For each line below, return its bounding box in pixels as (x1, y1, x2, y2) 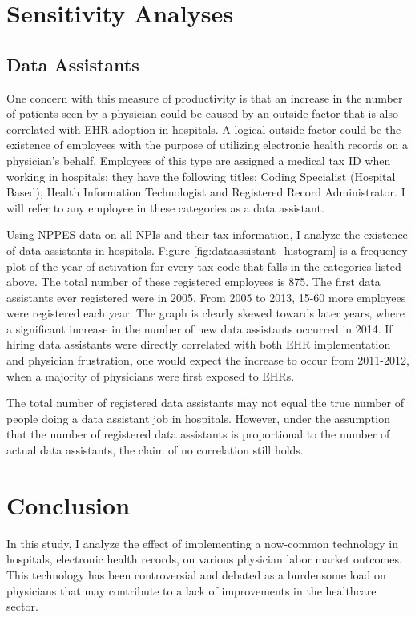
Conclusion (6, 488, 131, 521)
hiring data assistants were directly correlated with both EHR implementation (6, 336, 391, 353)
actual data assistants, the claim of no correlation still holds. (6, 442, 304, 458)
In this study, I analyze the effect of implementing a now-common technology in (6, 534, 398, 551)
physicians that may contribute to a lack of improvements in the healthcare (6, 582, 377, 599)
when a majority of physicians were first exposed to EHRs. (6, 367, 295, 384)
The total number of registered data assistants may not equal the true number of (6, 394, 405, 411)
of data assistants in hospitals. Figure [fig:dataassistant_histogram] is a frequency (6, 241, 408, 258)
